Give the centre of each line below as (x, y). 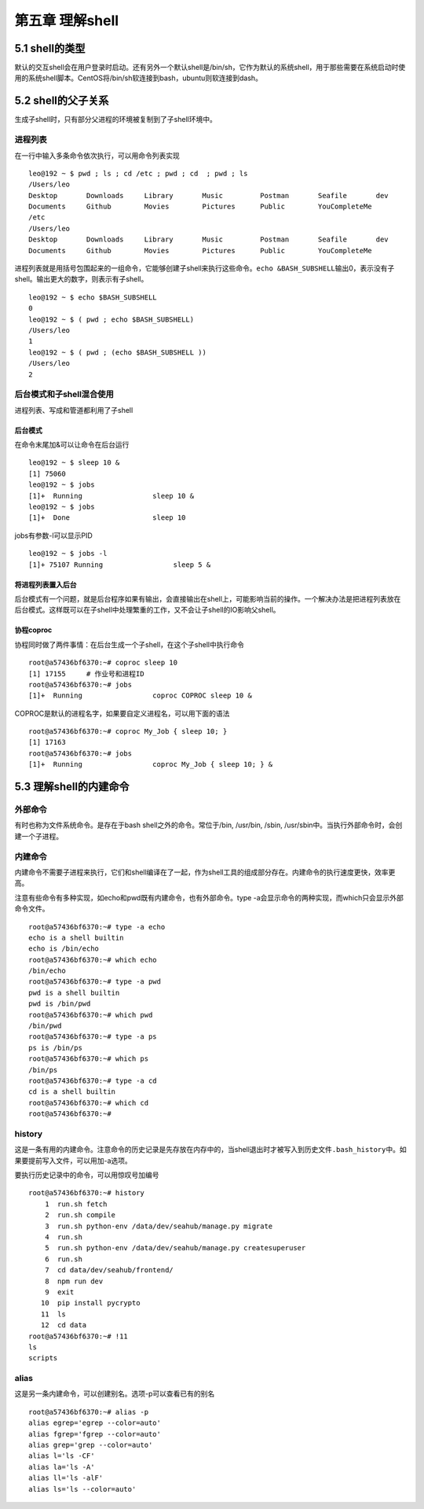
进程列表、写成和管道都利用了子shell (74, 410)
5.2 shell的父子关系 (62, 101)
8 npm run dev (74, 1281)
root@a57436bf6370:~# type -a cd (93, 1080)
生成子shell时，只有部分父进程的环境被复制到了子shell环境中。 (116, 120)
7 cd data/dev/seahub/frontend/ (109, 1270)
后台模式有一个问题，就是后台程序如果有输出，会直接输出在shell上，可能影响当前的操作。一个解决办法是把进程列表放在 (208, 598)
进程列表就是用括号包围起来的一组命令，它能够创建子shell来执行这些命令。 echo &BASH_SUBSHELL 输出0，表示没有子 (205, 268)
